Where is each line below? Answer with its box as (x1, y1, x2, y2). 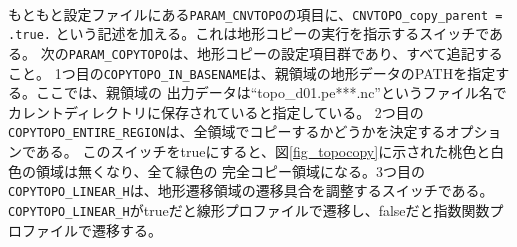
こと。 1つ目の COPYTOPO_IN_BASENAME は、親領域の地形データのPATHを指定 (8, 62, 496, 83)
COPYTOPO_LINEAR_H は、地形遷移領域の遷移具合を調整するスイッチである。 (8, 180, 494, 201)
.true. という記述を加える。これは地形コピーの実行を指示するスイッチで (8, 23, 490, 44)
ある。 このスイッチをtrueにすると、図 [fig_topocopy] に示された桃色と (35, 141, 491, 162)
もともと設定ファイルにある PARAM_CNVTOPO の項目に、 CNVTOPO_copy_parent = (8, 3, 503, 24)
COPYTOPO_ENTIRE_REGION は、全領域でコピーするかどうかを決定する (8, 121, 446, 142)
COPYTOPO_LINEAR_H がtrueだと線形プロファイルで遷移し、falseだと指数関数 (8, 199, 490, 220)
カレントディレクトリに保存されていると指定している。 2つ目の (8, 101, 424, 122)
